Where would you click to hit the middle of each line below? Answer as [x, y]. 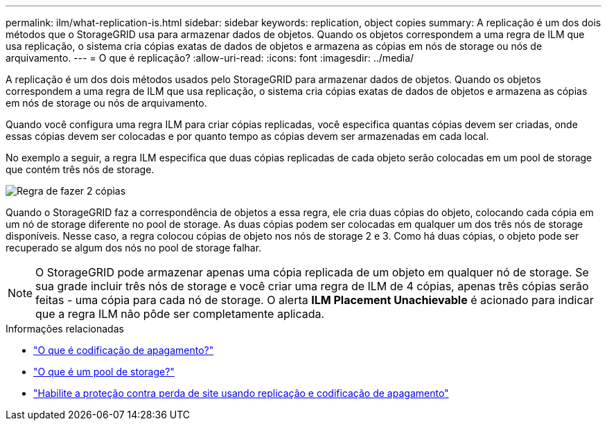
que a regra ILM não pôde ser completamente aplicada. [180, 314]
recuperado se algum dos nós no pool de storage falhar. [134, 248]
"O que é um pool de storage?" [104, 372]
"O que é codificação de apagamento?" [124, 350]
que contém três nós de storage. [80, 169]
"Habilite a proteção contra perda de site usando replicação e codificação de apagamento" [241, 393]
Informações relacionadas [65, 329]
